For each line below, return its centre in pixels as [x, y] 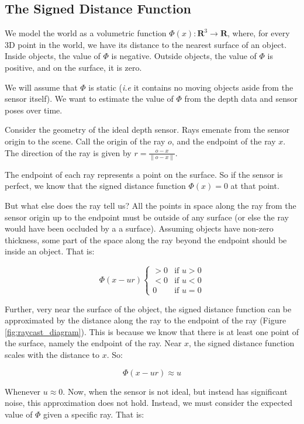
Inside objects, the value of [53, 56]
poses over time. [34, 110]
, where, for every [259, 33]
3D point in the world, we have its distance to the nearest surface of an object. [146, 44]
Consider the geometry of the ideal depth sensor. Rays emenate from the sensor [147, 130]
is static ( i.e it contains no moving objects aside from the [191, 87]
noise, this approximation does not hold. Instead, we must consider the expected [149, 403]
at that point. [255, 186]
